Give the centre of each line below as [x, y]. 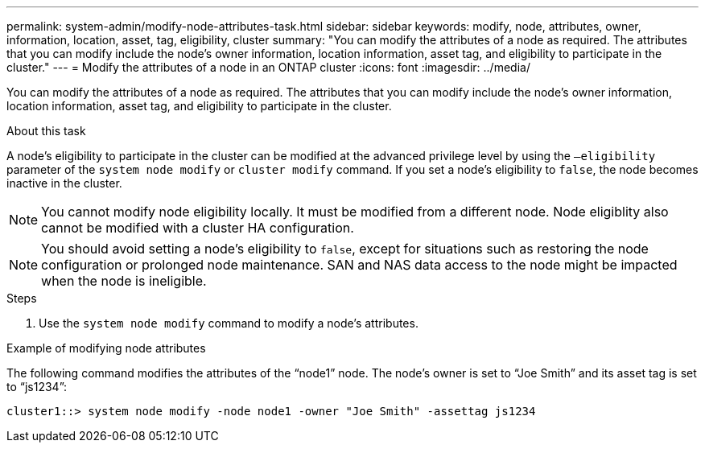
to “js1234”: [37, 387]
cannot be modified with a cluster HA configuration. [198, 228]
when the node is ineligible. [124, 281]
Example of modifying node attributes [106, 348]
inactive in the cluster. [64, 183]
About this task [46, 131]
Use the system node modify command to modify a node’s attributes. [229, 323]
